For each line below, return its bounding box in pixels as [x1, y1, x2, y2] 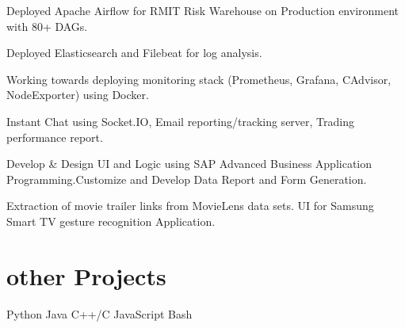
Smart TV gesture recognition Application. [6, 212, 216, 229]
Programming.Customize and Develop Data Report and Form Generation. [6, 170, 367, 187]
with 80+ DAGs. [6, 17, 88, 34]
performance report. [6, 128, 103, 145]
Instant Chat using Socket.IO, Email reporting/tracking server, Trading [6, 113, 354, 129]
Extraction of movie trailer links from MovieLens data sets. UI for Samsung [6, 197, 374, 214]
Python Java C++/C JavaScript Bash [6, 305, 193, 322]
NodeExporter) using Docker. [6, 86, 149, 103]
